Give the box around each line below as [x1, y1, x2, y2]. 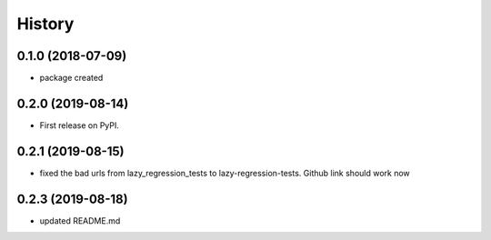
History [16, 14, 75, 34]
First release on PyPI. [39, 119, 120, 131]
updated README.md [39, 215, 121, 226]
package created [39, 73, 104, 84]
